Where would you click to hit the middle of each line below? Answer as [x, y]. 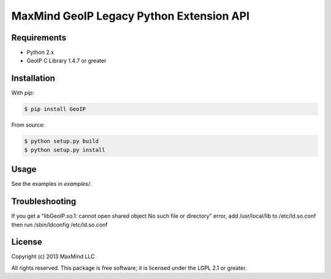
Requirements [39, 38]
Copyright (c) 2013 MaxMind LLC [53, 256]
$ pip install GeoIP [55, 109]
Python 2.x [40, 53]
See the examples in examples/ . [51, 184]
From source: [28, 125]
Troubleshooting [44, 202]
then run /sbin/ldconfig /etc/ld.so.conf [59, 225]
